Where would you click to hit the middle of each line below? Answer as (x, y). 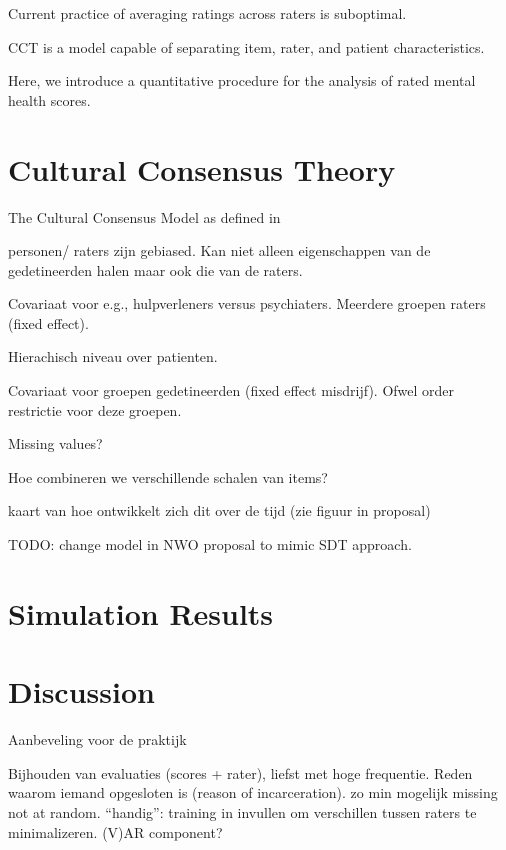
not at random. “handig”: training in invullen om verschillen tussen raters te (242, 811)
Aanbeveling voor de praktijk (97, 739)
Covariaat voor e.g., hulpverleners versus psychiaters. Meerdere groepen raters (247, 303)
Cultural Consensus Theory (202, 168)
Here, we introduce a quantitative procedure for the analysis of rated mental (242, 80)
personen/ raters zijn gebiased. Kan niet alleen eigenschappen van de (219, 250)
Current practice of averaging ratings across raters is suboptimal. (207, 13)
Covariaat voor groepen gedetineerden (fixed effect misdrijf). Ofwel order (231, 390)
